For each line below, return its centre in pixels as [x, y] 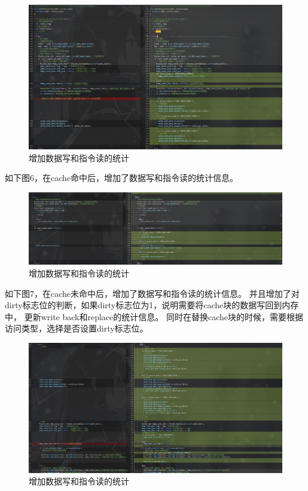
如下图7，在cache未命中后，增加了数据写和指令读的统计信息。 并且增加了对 [152, 293]
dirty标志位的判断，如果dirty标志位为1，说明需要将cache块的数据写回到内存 [152, 305]
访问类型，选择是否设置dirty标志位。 [77, 328]
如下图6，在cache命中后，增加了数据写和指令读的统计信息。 [122, 178]
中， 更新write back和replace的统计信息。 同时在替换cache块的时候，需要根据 [154, 316]
